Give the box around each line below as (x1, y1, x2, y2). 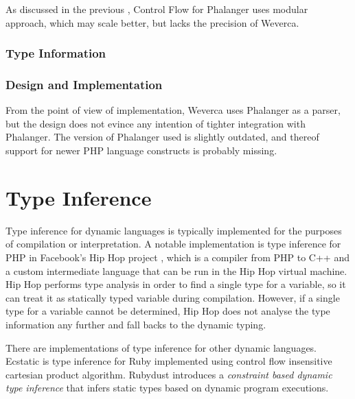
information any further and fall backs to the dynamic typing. (5, 317, 266, 331)
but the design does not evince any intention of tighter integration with (5, 116, 306, 130)
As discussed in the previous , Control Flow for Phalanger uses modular (5, 2, 308, 16)
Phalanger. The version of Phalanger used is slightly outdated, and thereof (5, 130, 319, 144)
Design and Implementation (5, 75, 163, 93)
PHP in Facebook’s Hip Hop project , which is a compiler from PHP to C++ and (5, 250, 350, 264)
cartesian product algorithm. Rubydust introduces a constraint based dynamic (5, 367, 332, 381)
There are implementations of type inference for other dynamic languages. (5, 340, 317, 354)
